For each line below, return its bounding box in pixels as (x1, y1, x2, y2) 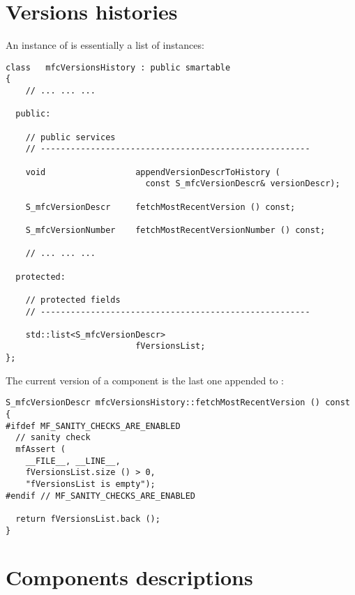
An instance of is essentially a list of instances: (6, 38, 204, 52)
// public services (25, 132, 116, 142)
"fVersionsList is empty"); (25, 479, 156, 489)
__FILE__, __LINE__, (25, 455, 121, 466)
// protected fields (25, 294, 121, 305)
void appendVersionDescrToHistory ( (25, 167, 280, 177)
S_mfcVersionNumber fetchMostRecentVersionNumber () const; (25, 225, 326, 235)
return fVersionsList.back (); (15, 513, 160, 524)
